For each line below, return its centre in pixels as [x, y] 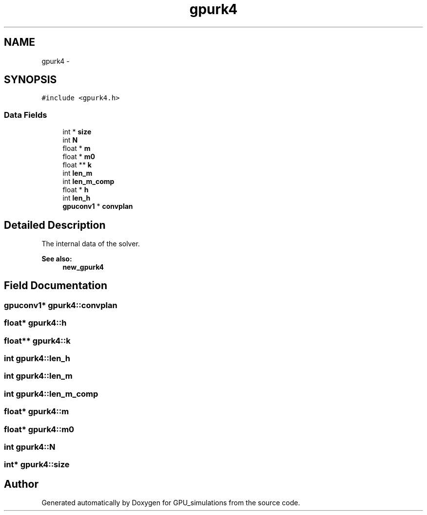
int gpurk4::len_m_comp [51, 394]
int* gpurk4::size [37, 465]
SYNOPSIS [30, 80]
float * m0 [79, 157]
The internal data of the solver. [91, 244]
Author [21, 484]
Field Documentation [56, 286]
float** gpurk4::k [37, 340]
